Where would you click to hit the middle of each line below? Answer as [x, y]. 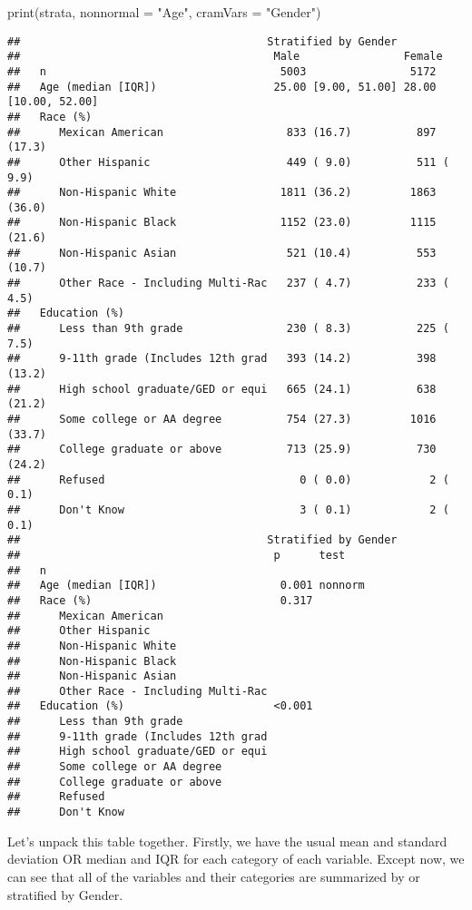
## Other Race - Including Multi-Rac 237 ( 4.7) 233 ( [228, 284]
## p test [177, 555]
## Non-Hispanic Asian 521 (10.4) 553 [222, 253]
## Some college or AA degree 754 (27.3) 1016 [222, 419]
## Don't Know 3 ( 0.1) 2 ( [228, 509]
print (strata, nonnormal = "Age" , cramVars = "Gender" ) [164, 12]
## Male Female [225, 57]
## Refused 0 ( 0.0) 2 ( [228, 479]
